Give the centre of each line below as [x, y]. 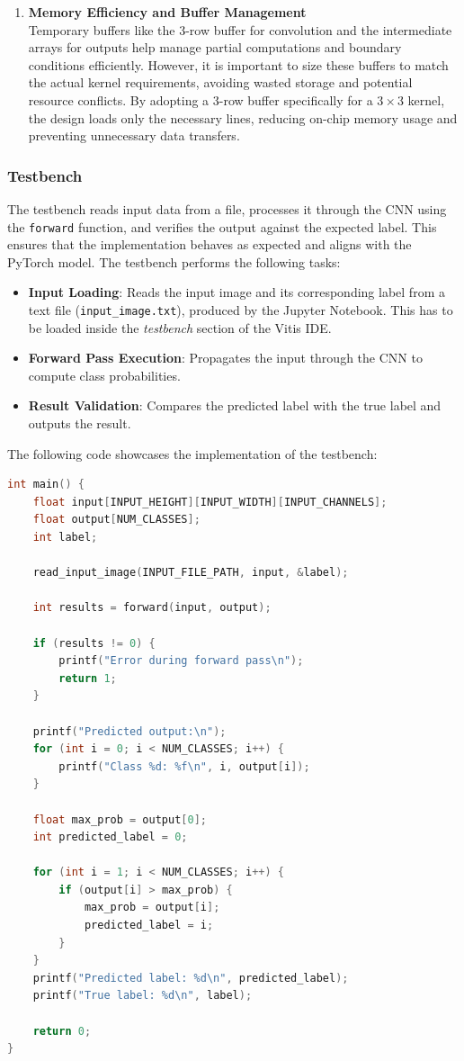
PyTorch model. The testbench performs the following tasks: [174, 261]
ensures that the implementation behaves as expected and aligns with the [210, 244]
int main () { [46, 485]
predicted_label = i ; [149, 926]
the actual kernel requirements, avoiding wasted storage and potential [220, 82]
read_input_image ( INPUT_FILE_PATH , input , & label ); [191, 573]
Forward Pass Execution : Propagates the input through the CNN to [225, 358]
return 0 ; [62, 1031]
